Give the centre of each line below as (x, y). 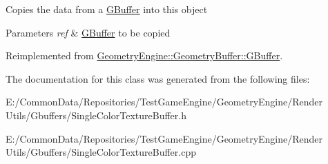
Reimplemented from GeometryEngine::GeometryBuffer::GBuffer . (144, 55)
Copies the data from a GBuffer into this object (107, 9)
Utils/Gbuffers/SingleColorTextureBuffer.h (96, 115)
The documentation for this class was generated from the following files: (158, 78)
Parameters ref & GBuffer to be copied (88, 32)
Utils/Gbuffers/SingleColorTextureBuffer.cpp (101, 152)
